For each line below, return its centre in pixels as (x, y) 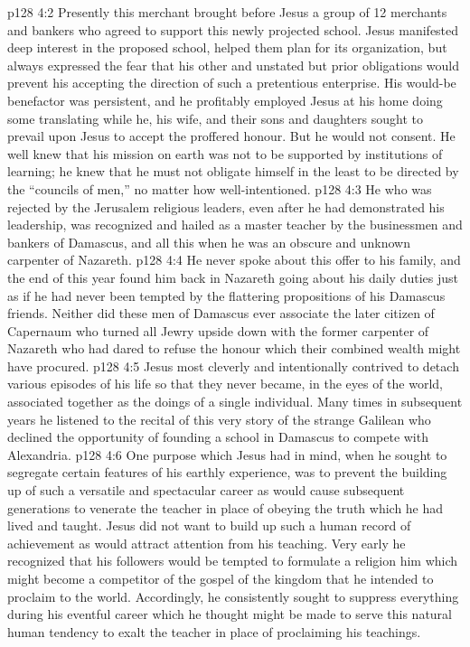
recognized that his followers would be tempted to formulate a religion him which (233, 561)
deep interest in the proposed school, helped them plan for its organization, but (227, 47)
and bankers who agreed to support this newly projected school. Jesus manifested (233, 29)
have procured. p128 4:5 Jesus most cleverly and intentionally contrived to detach (233, 366)
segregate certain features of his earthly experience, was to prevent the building (227, 472)
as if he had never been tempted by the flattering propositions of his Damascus (226, 295)
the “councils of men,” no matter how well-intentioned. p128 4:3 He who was (220, 188)
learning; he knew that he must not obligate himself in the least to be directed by (233, 171)
